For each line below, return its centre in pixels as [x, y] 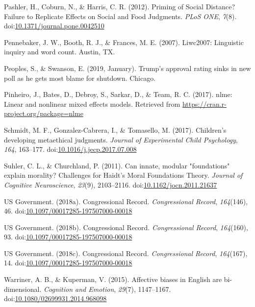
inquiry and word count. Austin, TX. [60, 52]
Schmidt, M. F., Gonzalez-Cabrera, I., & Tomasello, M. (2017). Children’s [115, 130]
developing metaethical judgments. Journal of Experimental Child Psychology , [121, 139]
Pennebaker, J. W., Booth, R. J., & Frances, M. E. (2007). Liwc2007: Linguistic [124, 42]
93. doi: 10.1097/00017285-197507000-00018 [68, 237]
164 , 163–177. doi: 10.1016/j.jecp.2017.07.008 [70, 149]
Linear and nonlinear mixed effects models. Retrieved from [92, 104]
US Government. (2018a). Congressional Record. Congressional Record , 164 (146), [126, 201]
